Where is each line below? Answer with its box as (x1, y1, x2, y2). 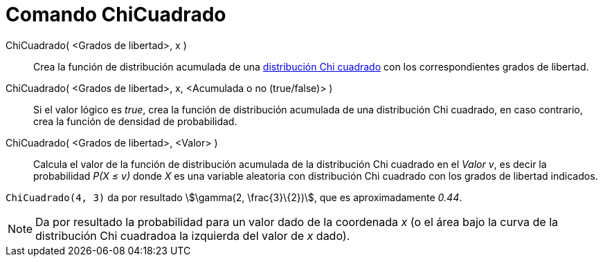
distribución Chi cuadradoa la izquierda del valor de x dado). (35, 228, 350, 243)
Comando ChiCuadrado (6, 3, 226, 26)
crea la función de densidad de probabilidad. (33, 115, 237, 127)
